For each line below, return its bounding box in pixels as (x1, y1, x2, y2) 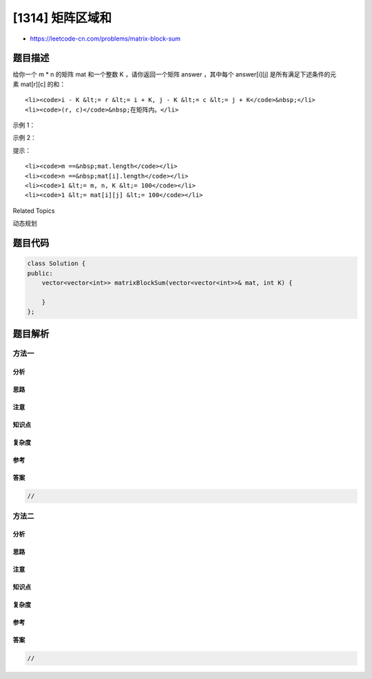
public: (27, 269, 53, 277)
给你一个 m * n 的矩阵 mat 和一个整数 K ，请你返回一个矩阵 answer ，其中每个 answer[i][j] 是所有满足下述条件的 (12, 70, 331, 79)
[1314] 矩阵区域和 (12, 10, 112, 25)
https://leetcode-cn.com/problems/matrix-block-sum (30, 34, 181, 43)
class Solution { (27, 260, 86, 268)
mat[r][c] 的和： (20, 80, 65, 88)
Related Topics (12, 207, 55, 215)
